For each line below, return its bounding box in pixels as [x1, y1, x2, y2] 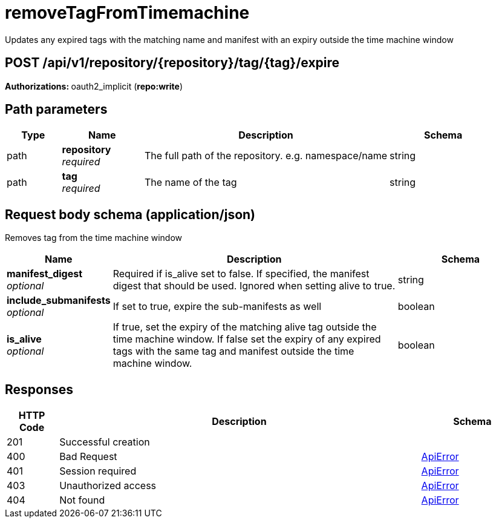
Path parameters [5, 102, 108, 117]
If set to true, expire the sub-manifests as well [113, 300, 322, 313]
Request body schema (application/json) [5, 206, 256, 222]
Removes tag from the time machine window [5, 232, 183, 243]
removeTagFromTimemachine [5, 2, 250, 23]
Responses [5, 381, 74, 397]
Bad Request [59, 450, 117, 463]
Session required [59, 465, 137, 478]
